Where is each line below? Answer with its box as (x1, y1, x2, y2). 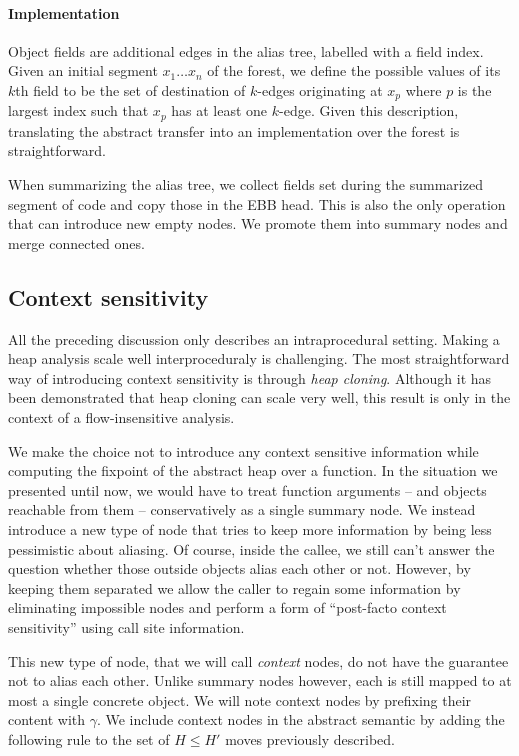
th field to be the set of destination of (15, 79, 246, 100)
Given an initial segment (8, 60, 158, 81)
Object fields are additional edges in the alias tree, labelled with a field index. (8, 40, 484, 61)
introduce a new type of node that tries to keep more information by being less (8, 519, 492, 539)
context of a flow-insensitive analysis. (8, 407, 235, 428)
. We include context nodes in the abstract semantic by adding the (96, 709, 505, 730)
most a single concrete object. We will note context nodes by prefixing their (8, 689, 472, 710)
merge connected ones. (8, 232, 145, 253)
